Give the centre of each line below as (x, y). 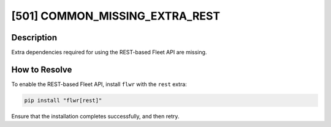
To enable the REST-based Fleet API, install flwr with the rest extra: (99, 84)
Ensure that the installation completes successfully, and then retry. (95, 116)
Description (34, 38)
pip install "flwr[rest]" (63, 100)
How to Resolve (42, 69)
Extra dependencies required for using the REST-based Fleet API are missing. (109, 53)
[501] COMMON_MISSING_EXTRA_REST (116, 16)
